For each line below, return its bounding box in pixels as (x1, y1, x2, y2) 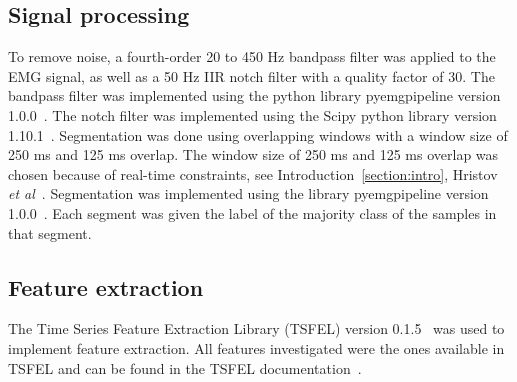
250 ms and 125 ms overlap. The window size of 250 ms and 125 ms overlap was (8, 144, 499, 165)
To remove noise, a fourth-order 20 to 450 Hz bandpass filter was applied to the (8, 46, 496, 67)
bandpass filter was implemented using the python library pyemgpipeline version (8, 85, 501, 106)
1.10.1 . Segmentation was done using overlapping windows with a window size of (8, 124, 508, 145)
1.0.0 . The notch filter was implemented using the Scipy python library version (8, 104, 497, 125)
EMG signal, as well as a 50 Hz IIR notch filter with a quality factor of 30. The (8, 65, 495, 86)
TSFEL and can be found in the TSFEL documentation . (8, 357, 362, 378)
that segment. (8, 222, 92, 243)
